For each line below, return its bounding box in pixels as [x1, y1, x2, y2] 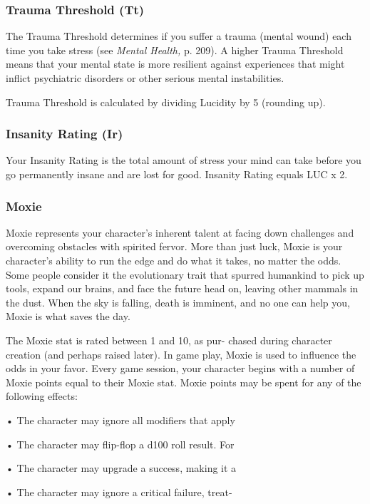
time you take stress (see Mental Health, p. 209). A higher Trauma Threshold [6, 42, 344, 57]
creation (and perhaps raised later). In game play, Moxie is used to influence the [6, 346, 356, 361]
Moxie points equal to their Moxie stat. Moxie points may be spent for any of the [6, 374, 361, 389]
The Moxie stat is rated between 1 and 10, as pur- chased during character [6, 332, 332, 347]
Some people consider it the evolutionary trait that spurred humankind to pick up [6, 267, 364, 282]
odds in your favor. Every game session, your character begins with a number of [6, 361, 355, 376]
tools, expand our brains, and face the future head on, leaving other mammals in [6, 281, 359, 296]
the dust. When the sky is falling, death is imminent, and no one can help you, [6, 294, 350, 309]
